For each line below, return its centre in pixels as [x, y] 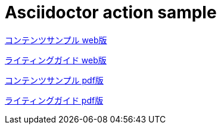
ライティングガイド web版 [56, 60]
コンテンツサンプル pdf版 [54, 80]
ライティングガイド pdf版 [54, 100]
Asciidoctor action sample [111, 12]
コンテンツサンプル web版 [56, 40]
